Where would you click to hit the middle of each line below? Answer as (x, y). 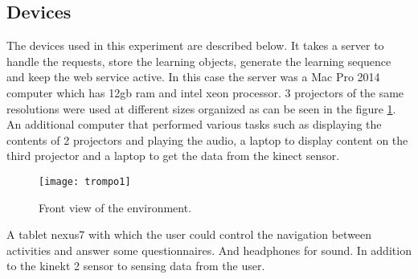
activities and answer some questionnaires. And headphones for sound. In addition (209, 250)
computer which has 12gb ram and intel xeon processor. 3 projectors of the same (205, 92)
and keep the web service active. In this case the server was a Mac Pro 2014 (193, 77)
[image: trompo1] (85, 181)
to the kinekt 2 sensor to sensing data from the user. (136, 266)
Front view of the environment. (115, 207)
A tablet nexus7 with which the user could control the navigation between (189, 234)
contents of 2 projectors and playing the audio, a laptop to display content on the (207, 139)
